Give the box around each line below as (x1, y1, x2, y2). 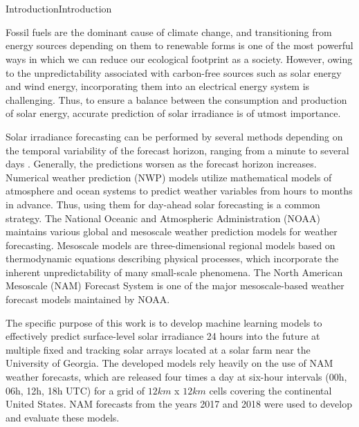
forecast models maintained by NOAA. (6, 292, 170, 307)
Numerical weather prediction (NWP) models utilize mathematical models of (6, 170, 332, 184)
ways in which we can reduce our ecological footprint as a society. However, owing (6, 51, 353, 66)
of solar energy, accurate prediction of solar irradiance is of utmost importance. (6, 106, 341, 120)
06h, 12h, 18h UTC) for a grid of (6, 383, 145, 397)
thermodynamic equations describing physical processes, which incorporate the (6, 251, 339, 266)
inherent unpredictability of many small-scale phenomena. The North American (6, 264, 343, 279)
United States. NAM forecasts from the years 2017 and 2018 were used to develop (6, 397, 352, 411)
